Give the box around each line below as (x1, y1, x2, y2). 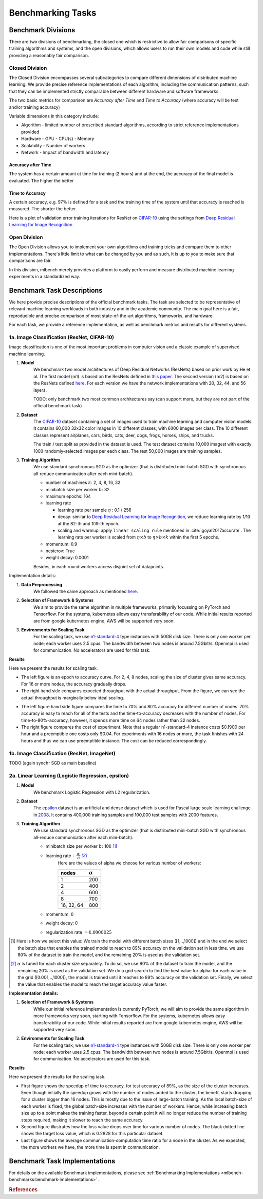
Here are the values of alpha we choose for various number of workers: (57, 860, 202, 866)
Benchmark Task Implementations (9, 1157, 115, 1165)
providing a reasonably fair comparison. (9, 52, 90, 58)
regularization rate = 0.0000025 (45, 929, 112, 935)
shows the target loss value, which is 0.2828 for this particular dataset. (21, 1131, 164, 1137)
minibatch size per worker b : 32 (45, 486, 110, 492)
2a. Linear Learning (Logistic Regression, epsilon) (9, 772, 129, 779)
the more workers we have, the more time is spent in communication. (21, 1144, 160, 1150)
